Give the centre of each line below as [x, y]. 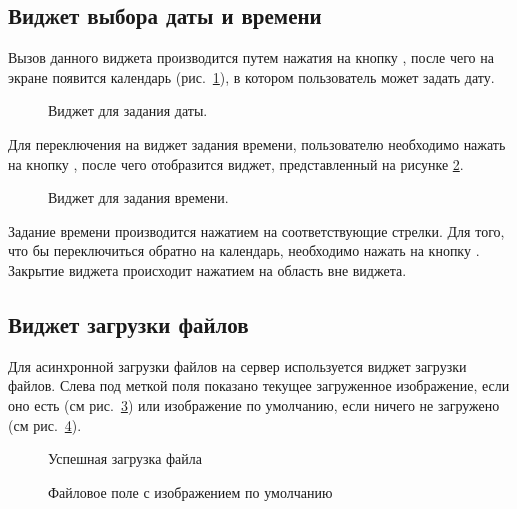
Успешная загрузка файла [125, 458]
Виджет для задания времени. [138, 197]
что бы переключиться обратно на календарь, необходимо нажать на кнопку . [244, 250]
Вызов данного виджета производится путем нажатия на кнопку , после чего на [251, 57]
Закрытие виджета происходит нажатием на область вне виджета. [207, 269]
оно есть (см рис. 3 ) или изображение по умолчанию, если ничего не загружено [254, 404]
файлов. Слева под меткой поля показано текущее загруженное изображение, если [259, 385]
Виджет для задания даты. [128, 110]
